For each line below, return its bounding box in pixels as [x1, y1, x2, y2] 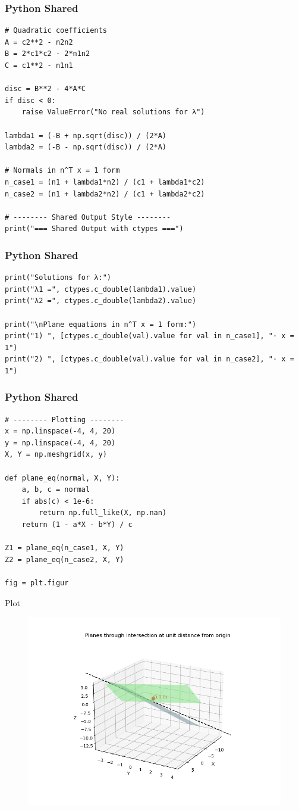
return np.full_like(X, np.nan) [39, 509, 167, 517]
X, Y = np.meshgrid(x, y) [5, 450, 107, 459]
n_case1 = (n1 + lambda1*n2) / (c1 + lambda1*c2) [5, 177, 205, 186]
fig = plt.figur [5, 579, 69, 587]
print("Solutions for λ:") [5, 273, 111, 282]
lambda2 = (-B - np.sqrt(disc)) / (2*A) [5, 143, 167, 152]
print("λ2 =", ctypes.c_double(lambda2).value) [5, 297, 197, 305]
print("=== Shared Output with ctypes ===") [5, 224, 184, 233]
